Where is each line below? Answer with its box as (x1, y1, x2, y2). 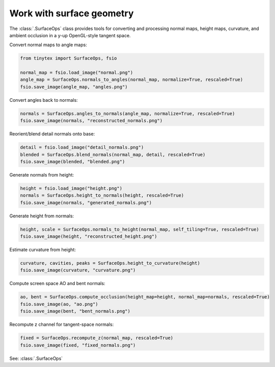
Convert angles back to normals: (9, 97, 78, 103)
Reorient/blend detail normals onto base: (9, 131, 95, 137)
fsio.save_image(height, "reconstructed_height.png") (20, 234, 157, 239)
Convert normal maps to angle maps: (9, 42, 88, 48)
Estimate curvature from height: (9, 247, 76, 253)
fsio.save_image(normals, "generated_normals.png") (20, 200, 152, 206)
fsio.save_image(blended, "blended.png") (20, 158, 125, 164)
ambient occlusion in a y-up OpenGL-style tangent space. (9, 32, 131, 38)
